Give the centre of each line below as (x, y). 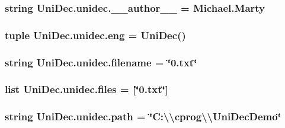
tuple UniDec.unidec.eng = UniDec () (95, 35)
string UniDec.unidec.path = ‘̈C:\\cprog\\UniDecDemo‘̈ (143, 116)
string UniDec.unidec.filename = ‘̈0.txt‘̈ (101, 62)
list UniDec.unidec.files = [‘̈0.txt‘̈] (87, 89)
